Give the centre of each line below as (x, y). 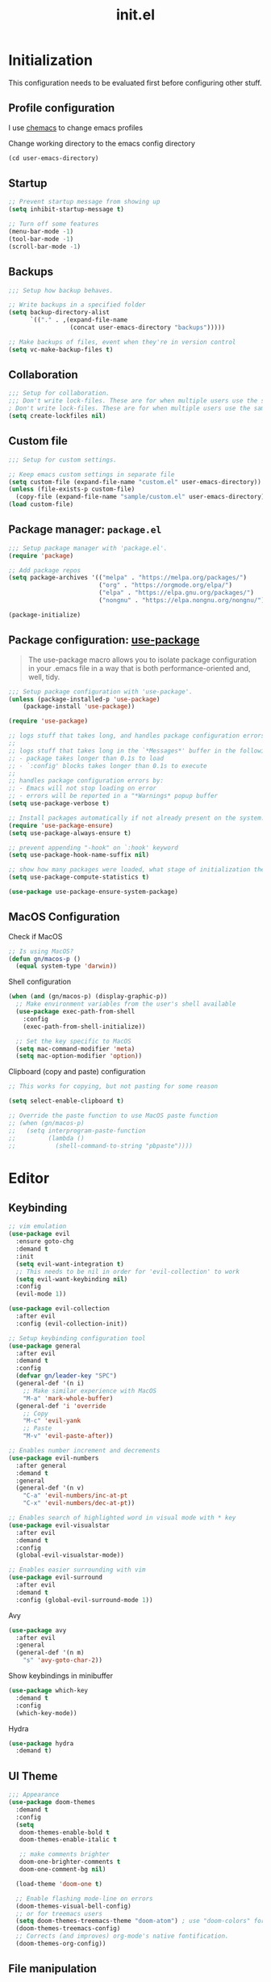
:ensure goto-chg (45, 1242)
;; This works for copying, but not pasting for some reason (113, 1086)
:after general (41, 1465)
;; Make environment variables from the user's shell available (126, 1004)
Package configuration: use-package (104, 640)
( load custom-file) (41, 504)
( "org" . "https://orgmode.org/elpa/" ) (165, 585)
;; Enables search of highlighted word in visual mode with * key (122, 1518)
